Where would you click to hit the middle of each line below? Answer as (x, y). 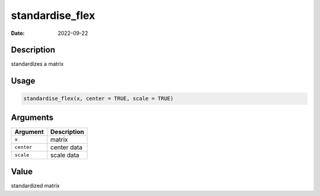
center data (67, 147)
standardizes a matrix (37, 64)
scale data (65, 155)
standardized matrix (35, 186)
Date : (18, 33)
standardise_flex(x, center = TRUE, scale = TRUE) (99, 99)
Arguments (32, 118)
